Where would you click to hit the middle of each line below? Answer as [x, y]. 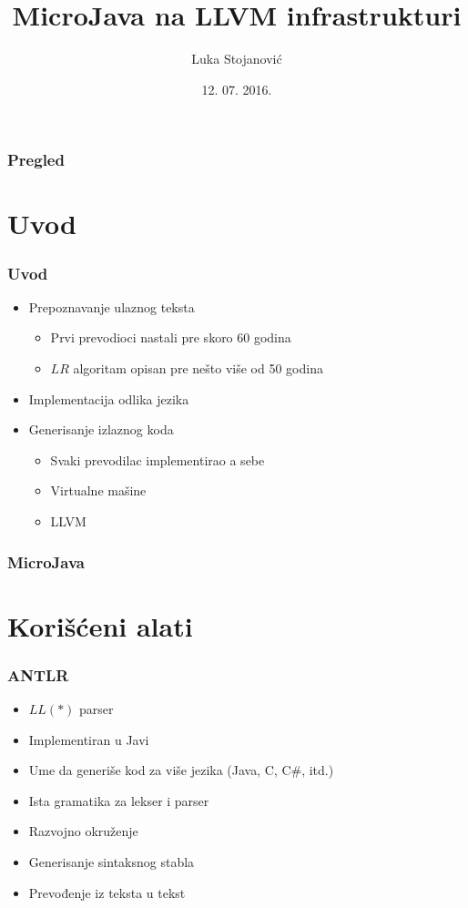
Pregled [36, 160]
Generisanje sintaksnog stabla [112, 861]
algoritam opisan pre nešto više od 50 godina [198, 368]
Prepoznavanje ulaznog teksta [112, 306]
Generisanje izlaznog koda [101, 429]
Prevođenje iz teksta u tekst [107, 892]
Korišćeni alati [100, 625]
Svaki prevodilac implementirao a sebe [158, 459]
